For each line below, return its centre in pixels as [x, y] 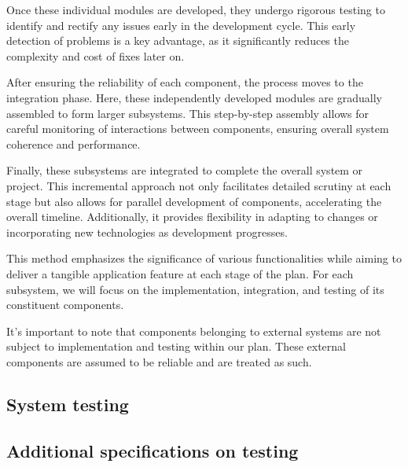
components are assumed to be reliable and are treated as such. [159, 361]
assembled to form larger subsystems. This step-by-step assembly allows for [188, 113]
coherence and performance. [74, 143]
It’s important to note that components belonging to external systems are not [194, 331]
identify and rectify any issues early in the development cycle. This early [181, 25]
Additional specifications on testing [153, 450]
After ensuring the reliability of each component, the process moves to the [185, 82]
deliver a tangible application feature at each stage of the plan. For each [180, 273]
